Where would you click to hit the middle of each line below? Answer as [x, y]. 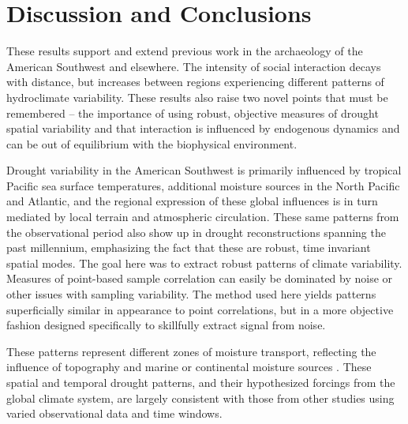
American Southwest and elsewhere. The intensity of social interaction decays [194, 66]
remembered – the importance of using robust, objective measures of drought [193, 113]
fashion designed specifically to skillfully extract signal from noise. [166, 325]
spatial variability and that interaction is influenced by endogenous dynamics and [203, 128]
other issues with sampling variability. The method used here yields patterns [191, 294]
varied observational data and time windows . [114, 413]
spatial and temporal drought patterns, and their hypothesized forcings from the [201, 382]
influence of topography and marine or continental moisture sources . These [189, 367]
